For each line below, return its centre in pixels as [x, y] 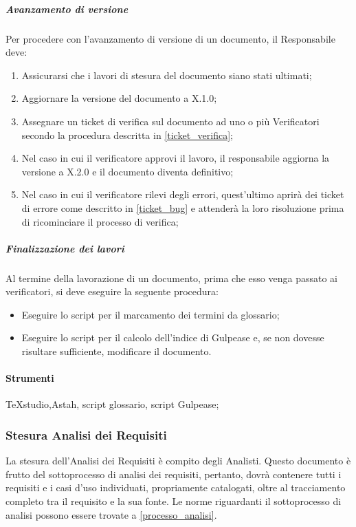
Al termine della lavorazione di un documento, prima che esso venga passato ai [171, 278]
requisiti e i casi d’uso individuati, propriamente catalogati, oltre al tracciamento [176, 487]
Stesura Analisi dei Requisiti [86, 434]
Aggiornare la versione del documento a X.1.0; [119, 98]
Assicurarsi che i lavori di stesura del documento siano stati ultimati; [167, 75]
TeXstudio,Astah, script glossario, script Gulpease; [112, 404]
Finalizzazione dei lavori [65, 248]
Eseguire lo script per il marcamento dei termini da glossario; [151, 314]
